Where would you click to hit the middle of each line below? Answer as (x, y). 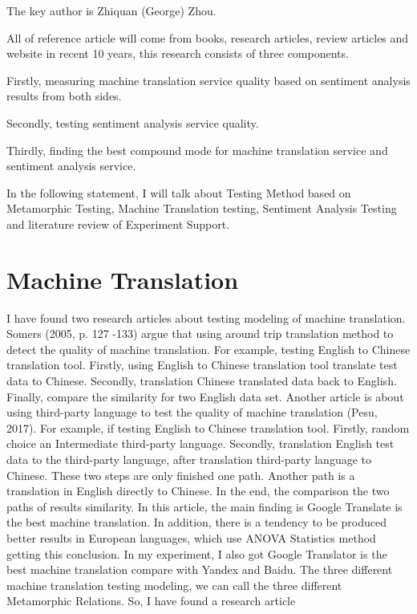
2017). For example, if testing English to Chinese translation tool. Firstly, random (208, 427)
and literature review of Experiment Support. (118, 224)
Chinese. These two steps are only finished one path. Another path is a (181, 475)
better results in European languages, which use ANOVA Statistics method (191, 537)
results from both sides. (64, 96)
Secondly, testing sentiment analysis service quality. (133, 122)
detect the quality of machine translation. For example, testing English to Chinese (208, 349)
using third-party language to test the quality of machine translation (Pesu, (192, 412)
